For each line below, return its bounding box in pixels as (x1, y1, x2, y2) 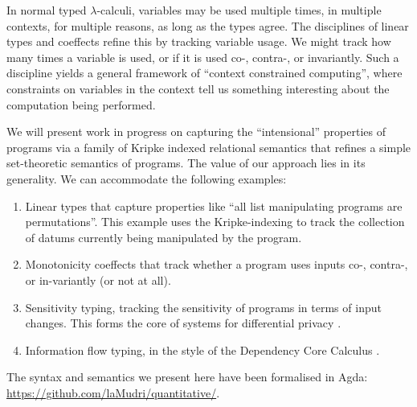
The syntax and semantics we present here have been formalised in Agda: (6, 368, 368, 385)
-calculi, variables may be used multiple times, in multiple (96, 2, 382, 18)
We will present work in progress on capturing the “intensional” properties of (6, 123, 386, 140)
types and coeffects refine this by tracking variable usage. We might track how (6, 33, 391, 50)
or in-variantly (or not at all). (25, 271, 171, 288)
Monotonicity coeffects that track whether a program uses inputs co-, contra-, (25, 256, 408, 273)
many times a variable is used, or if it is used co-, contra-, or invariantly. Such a (6, 48, 399, 65)
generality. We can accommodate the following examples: (6, 170, 287, 187)
